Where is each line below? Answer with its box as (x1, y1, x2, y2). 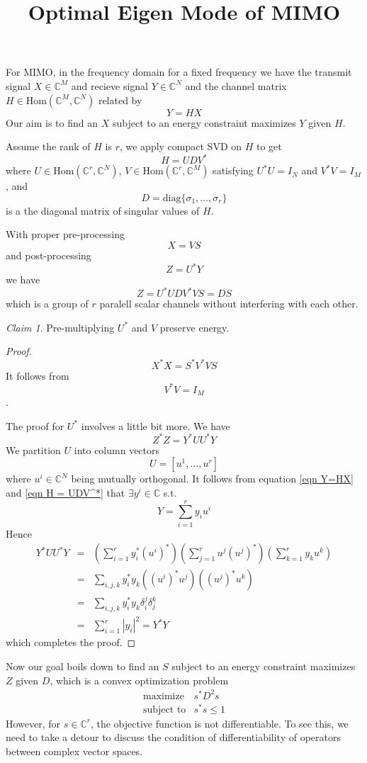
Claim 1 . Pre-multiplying (6, 320, 115, 334)
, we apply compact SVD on (119, 139, 242, 154)
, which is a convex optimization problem (50, 672, 229, 687)
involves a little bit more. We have (81, 418, 230, 433)
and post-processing (6, 248, 91, 263)
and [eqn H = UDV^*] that (6, 485, 125, 499)
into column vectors (74, 442, 160, 457)
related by (98, 92, 142, 107)
